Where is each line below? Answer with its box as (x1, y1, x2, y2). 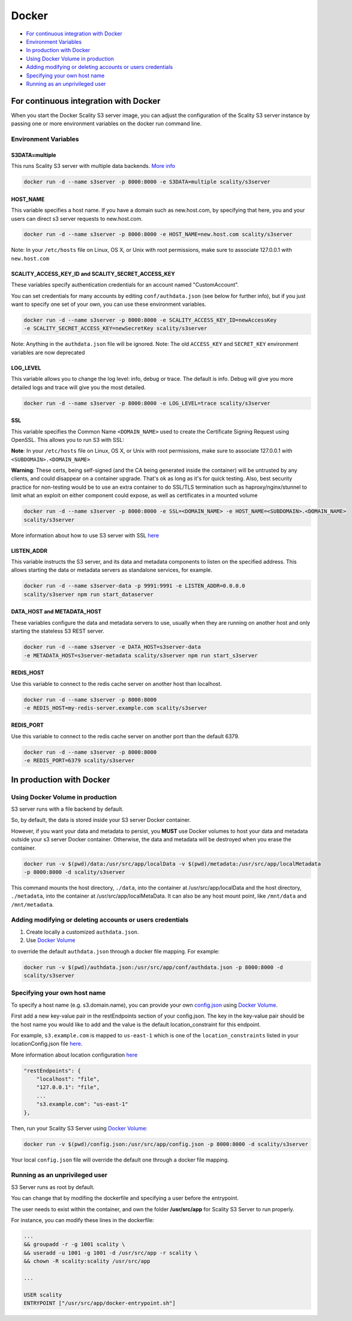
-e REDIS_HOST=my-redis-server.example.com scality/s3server (23, 705, 207, 711)
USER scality (23, 1291, 62, 1298)
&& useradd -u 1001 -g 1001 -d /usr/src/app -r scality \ (23, 1249, 198, 1256)
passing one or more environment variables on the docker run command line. (11, 120, 202, 127)
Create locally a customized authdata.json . (26, 928, 139, 935)
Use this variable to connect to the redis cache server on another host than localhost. (11, 680, 222, 687)
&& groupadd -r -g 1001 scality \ (23, 1241, 125, 1248)
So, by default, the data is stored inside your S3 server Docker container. (11, 816, 191, 824)
